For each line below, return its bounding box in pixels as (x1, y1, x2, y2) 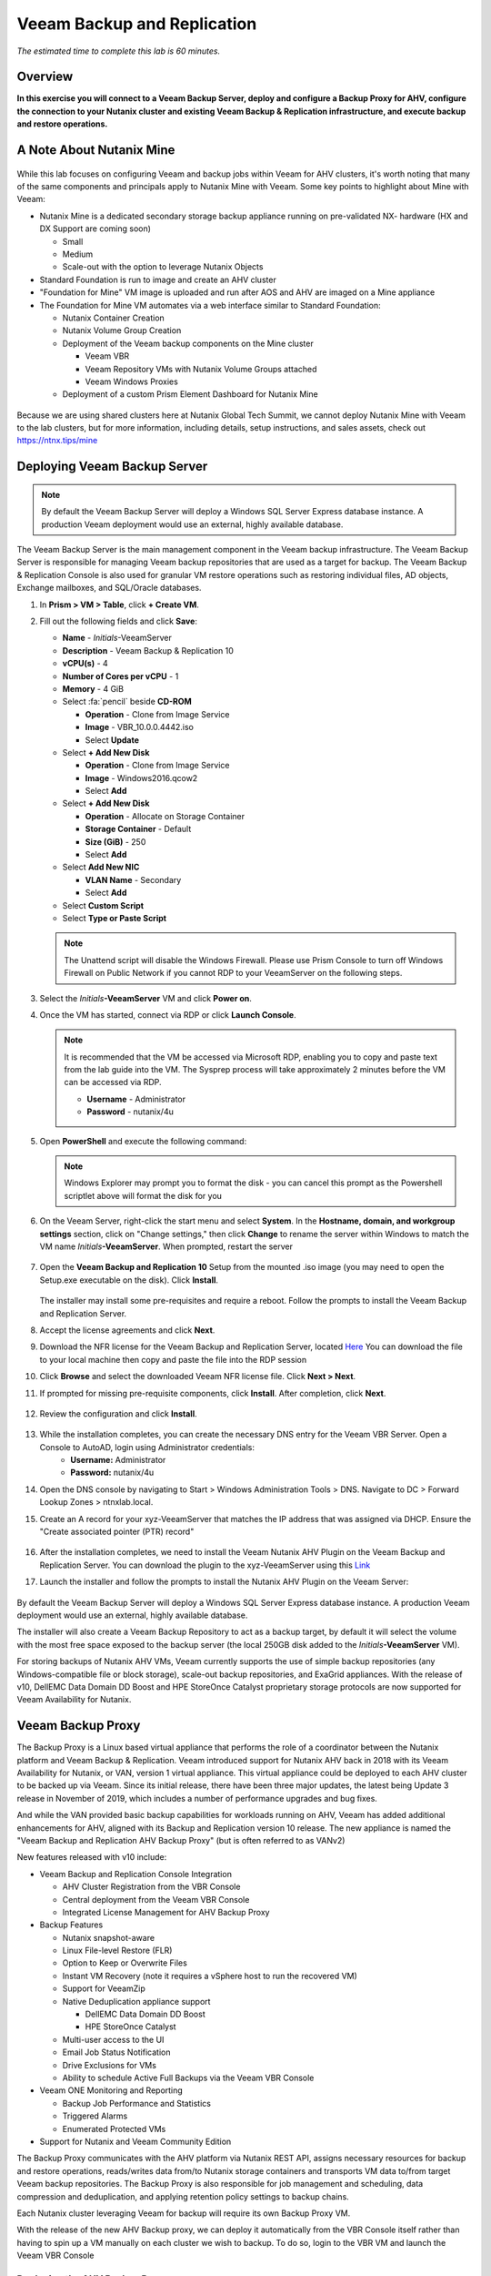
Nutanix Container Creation (62, 312, 165, 323)
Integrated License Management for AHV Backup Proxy (62, 1906, 270, 1917)
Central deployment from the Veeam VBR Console (62, 1894, 250, 1905)
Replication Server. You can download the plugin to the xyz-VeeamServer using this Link (39, 1560, 371, 1570)
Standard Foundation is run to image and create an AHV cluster (39, 274, 276, 285)
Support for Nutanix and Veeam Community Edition (39, 2136, 232, 2147)
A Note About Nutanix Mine (16, 142, 175, 158)
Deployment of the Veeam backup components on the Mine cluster (62, 338, 314, 349)
